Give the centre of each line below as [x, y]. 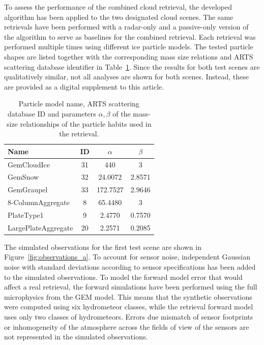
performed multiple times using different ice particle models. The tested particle [129, 47]
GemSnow [23, 177]
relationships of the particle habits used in [86, 123]
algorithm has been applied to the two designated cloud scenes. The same [119, 17]
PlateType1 [26, 214]
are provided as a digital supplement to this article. [84, 86]
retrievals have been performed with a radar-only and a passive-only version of [126, 27]
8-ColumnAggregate [39, 202]
